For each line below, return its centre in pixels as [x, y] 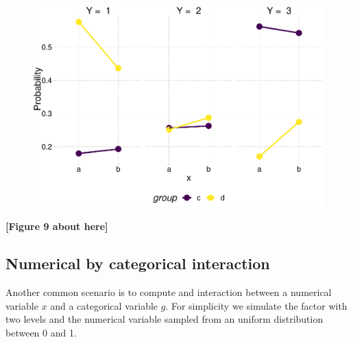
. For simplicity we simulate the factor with [256, 305]
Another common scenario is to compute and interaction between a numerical [169, 292]
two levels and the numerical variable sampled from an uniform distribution [165, 319]
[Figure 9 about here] [57, 226]
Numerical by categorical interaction [138, 263]
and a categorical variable [104, 305]
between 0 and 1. [41, 332]
